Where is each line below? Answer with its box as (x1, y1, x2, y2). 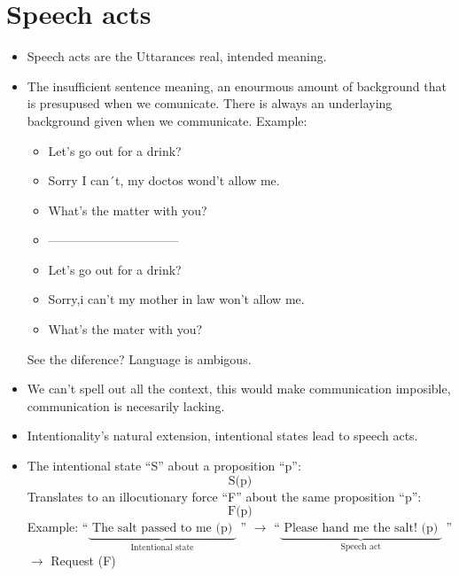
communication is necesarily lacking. (27, 396, 225, 415)
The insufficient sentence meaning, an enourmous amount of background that (27, 76, 447, 95)
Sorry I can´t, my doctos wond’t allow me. (48, 171, 280, 190)
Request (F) (51, 550, 116, 569)
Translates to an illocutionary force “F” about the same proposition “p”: (27, 486, 422, 505)
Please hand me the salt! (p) (284, 522, 439, 535)
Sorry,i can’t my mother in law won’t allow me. (48, 290, 305, 308)
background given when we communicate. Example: (27, 111, 307, 129)
